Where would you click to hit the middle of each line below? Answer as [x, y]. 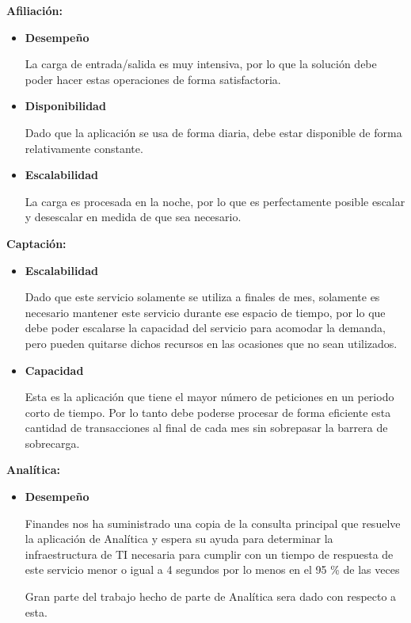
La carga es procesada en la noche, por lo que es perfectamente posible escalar [215, 201]
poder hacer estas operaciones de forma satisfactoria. [153, 79]
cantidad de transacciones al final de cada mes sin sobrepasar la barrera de [206, 428]
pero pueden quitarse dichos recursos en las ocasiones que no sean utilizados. [211, 343]
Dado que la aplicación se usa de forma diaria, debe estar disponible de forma [213, 132]
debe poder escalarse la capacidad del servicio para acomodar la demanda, [205, 328]
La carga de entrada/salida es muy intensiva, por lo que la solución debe [201, 64]
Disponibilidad [65, 106]
